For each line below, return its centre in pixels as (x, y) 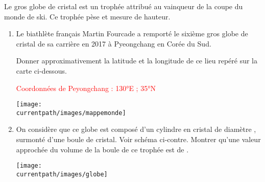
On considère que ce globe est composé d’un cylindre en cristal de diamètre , (136, 129)
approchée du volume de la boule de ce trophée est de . (102, 149)
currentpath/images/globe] (62, 174)
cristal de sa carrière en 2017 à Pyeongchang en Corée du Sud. (114, 43)
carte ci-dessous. (41, 70)
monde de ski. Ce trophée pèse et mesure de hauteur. (87, 16)
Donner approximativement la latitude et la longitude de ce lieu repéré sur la (137, 61)
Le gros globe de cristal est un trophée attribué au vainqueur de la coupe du (124, 6)
